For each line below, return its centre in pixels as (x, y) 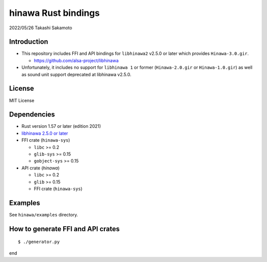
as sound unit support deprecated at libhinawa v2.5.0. (76, 74)
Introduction (29, 42)
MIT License (22, 100)
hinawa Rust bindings (54, 13)
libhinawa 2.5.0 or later (45, 133)
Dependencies (32, 115)
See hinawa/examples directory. (44, 214)
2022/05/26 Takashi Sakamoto (41, 28)
